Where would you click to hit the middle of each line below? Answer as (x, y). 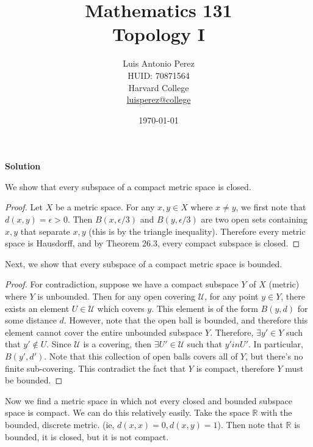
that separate (45, 231)
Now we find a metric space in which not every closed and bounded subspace (149, 400)
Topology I (159, 34)
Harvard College (159, 87)
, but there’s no (274, 356)
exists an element (37, 308)
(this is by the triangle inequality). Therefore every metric (197, 231)
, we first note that (271, 207)
